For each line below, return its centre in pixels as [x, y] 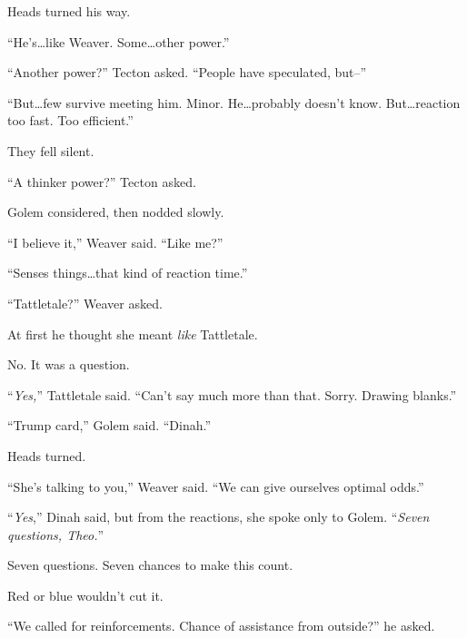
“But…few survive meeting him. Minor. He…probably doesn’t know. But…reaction [234, 102]
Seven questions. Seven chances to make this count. [150, 565]
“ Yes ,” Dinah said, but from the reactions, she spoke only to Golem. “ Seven [219, 517]
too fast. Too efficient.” [70, 120]
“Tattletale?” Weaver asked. [85, 303]
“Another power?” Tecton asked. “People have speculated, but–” [187, 72]
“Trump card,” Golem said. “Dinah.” [109, 425]
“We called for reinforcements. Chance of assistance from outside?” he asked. [221, 626]
